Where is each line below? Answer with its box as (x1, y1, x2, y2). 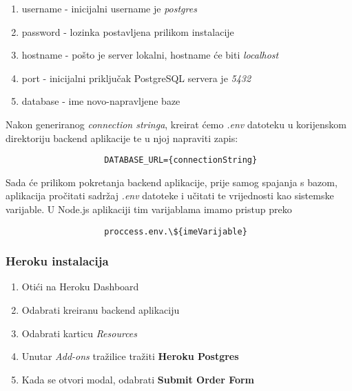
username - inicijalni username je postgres (21, 1, 197, 15)
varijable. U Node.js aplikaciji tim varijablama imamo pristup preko (6, 202, 292, 216)
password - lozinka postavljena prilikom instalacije (21, 24, 234, 39)
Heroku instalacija (6, 252, 109, 270)
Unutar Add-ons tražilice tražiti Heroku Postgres (21, 349, 239, 363)
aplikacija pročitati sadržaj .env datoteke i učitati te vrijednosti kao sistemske (6, 188, 334, 203)
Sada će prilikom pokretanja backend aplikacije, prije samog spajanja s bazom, (6, 174, 338, 189)
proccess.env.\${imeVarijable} (104, 226, 247, 237)
